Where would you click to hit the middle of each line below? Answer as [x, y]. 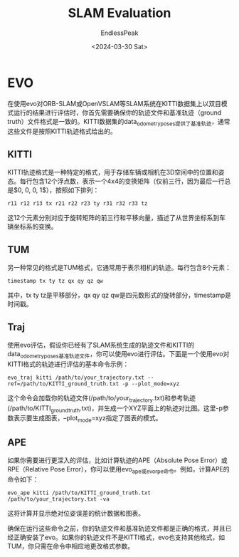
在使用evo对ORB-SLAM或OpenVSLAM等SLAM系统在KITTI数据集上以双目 [115, 103]
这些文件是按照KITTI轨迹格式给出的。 [62, 131]
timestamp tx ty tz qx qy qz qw [55, 281]
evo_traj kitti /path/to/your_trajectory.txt [76, 378]
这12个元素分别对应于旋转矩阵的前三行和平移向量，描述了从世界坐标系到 [113, 218]
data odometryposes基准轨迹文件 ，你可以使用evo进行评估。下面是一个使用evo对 [118, 354]
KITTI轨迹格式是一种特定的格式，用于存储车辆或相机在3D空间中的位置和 [113, 172]
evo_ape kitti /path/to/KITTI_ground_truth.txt [79, 493]
